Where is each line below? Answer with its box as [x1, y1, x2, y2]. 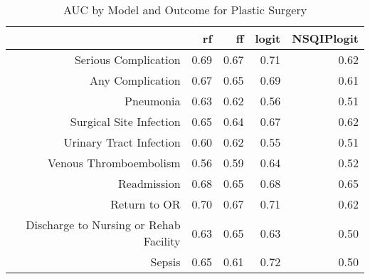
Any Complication [89, 72, 181, 88]
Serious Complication [74, 51, 181, 68]
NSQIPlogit [292, 30, 359, 46]
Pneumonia [125, 93, 181, 109]
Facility [143, 233, 181, 249]
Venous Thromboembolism [48, 154, 181, 171]
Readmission [118, 175, 181, 191]
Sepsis [150, 253, 181, 270]
